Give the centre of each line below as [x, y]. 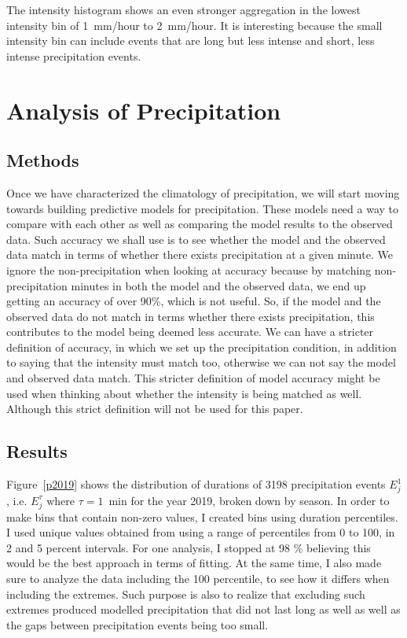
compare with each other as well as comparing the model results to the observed [200, 224]
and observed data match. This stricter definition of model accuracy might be [193, 378]
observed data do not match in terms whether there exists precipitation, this [191, 316]
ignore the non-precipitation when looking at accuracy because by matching [189, 269]
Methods [43, 160]
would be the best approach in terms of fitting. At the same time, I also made [194, 563]
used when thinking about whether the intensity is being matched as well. [184, 393]
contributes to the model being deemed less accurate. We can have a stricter [190, 332]
